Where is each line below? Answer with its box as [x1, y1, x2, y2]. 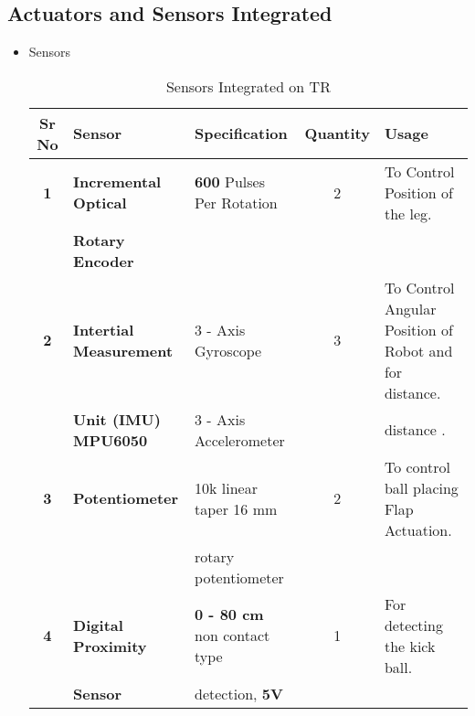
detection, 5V [195, 682, 283, 704]
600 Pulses [195, 171, 265, 193]
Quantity [304, 123, 370, 144]
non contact [195, 625, 270, 647]
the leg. [384, 202, 432, 224]
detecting [384, 614, 443, 636]
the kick [384, 635, 436, 657]
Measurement [73, 339, 174, 361]
